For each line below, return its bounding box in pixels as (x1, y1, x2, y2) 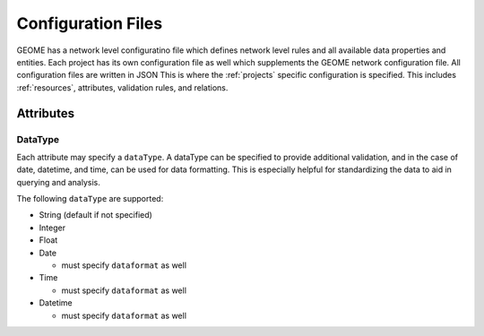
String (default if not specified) (39, 210, 152, 220)
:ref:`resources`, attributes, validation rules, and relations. (16, 82, 229, 93)
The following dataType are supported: (16, 194, 164, 204)
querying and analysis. (16, 177, 100, 187)
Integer (39, 222, 66, 233)
